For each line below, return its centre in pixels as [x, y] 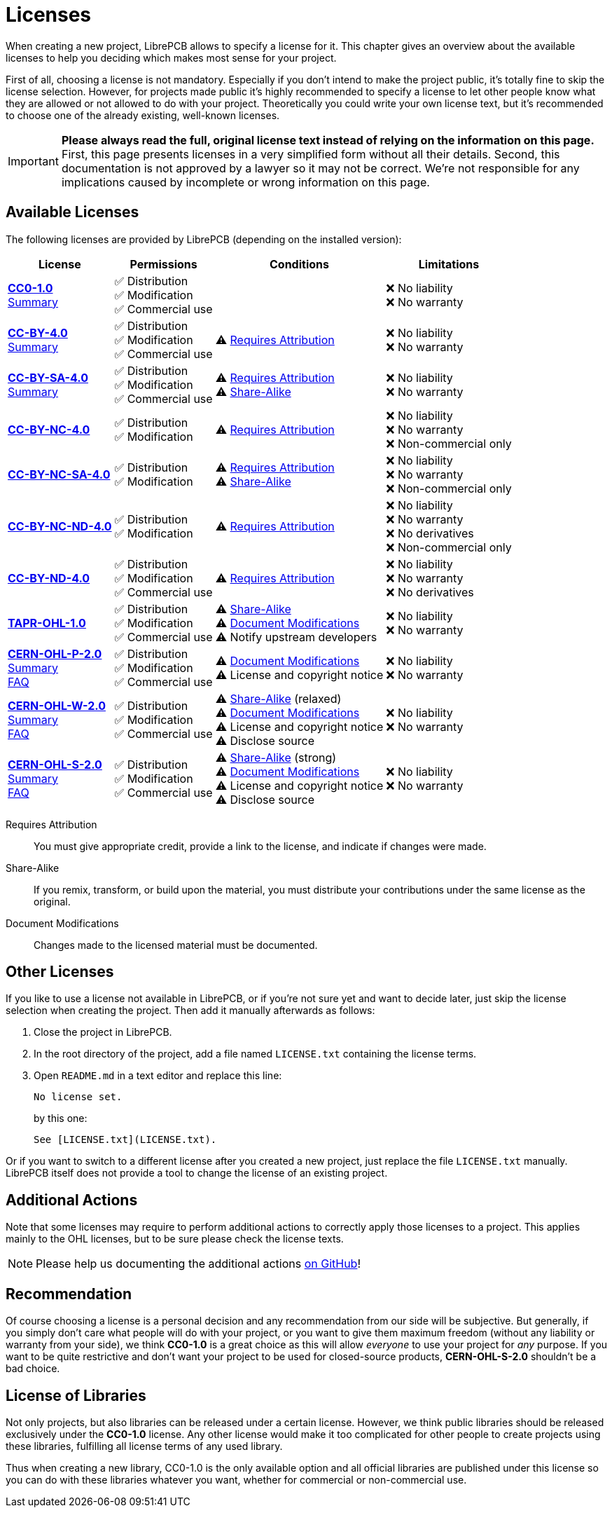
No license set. [78, 1097]
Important [33, 161]
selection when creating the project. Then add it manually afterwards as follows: [190, 1011]
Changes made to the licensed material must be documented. [176, 945]
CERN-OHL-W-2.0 [57, 705]
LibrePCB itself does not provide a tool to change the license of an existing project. [197, 1173]
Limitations [449, 264]
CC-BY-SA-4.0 [48, 377]
